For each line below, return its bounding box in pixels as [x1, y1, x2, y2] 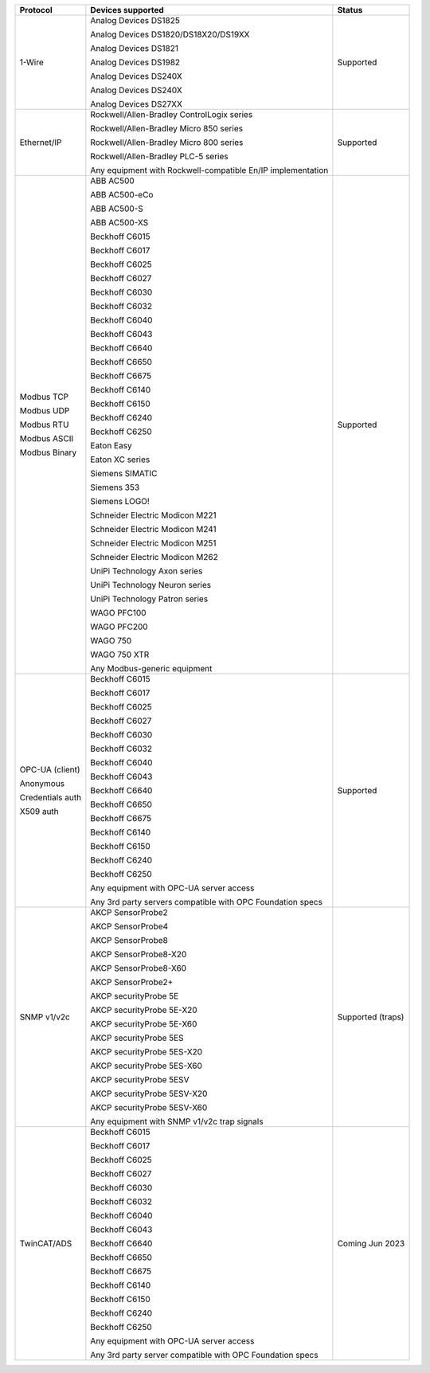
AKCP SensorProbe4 [90, 921, 169, 932]
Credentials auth [19, 792, 82, 803]
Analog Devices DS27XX [90, 99, 183, 109]
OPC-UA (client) [19, 765, 80, 775]
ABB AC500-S [90, 203, 143, 214]
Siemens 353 [90, 482, 140, 493]
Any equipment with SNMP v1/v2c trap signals [90, 1116, 264, 1127]
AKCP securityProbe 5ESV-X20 [90, 1088, 208, 1099]
